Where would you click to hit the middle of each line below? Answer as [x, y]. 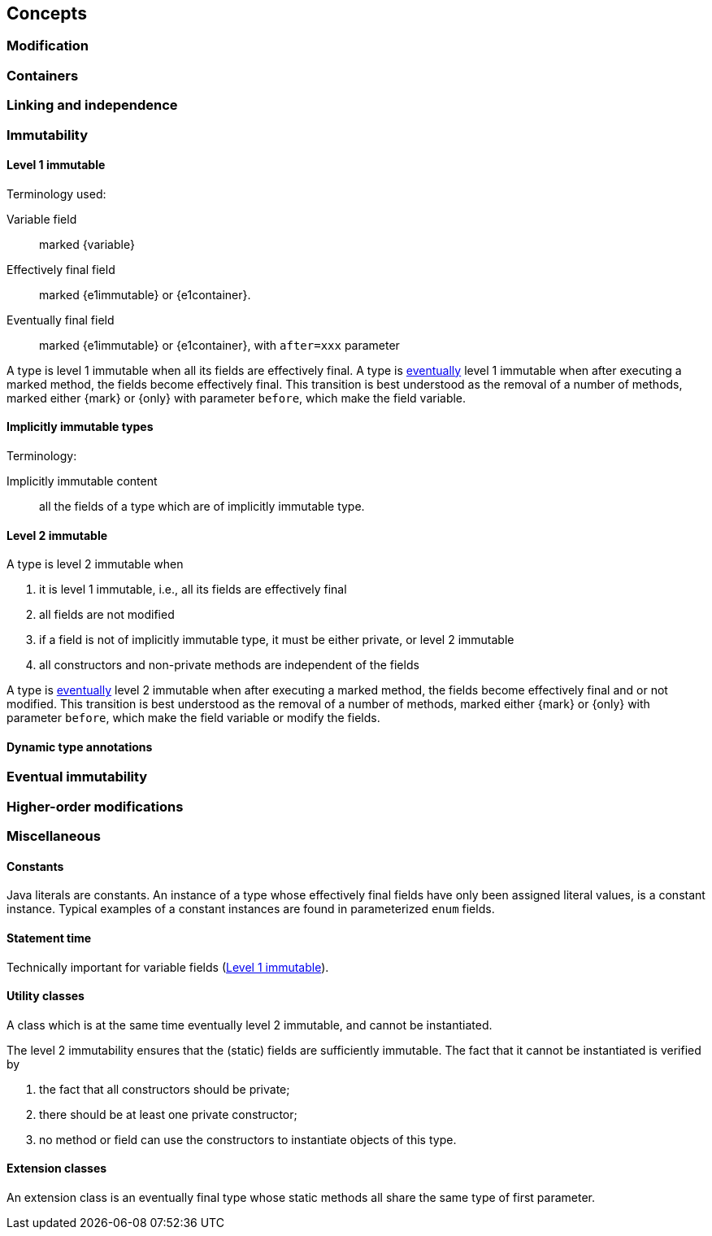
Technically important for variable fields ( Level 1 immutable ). [168, 967]
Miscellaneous [54, 836]
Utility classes [46, 996]
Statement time [49, 938]
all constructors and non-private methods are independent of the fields [229, 665]
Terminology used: [56, 194]
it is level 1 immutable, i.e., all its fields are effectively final [193, 590]
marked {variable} [87, 244]
